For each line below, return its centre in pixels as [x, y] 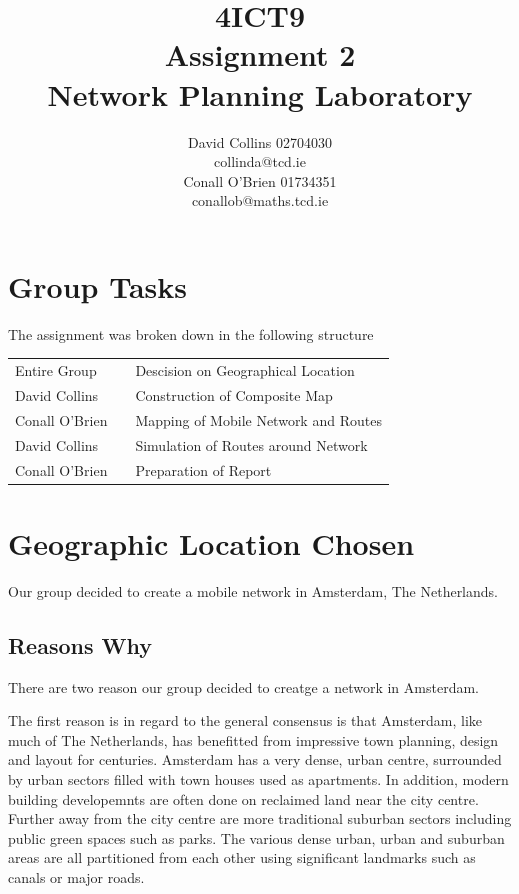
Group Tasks [97, 285]
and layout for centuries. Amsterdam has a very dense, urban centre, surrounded [255, 759]
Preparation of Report [203, 469]
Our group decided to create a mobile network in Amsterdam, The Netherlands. [253, 590]
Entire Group [56, 370]
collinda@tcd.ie [260, 161]
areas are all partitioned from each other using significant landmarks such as [242, 857]
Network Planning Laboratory [260, 93]
